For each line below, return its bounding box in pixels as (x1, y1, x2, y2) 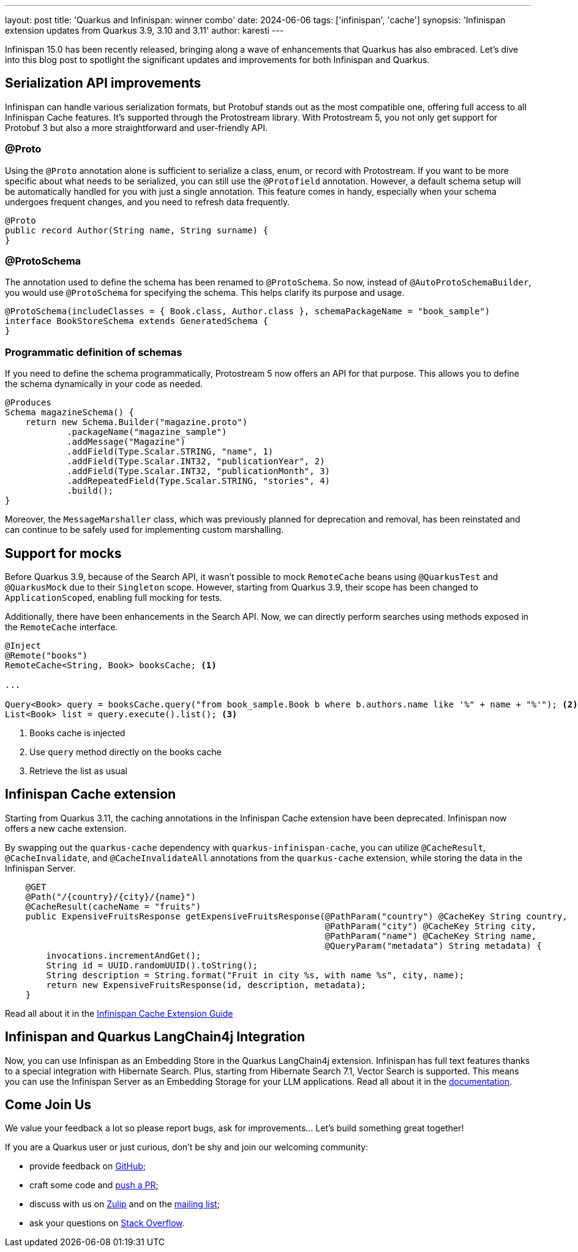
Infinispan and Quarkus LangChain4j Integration (5, 1029, 306, 1045)
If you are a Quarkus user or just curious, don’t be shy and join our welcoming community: (5, 1142, 369, 1153)
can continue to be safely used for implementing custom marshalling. (5, 524, 284, 535)
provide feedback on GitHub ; (29, 1161, 146, 1172)
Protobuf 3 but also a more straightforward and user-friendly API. (5, 122, 268, 133)
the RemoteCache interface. (5, 621, 118, 632)
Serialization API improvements (5, 75, 201, 91)
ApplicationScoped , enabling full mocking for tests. (5, 592, 222, 603)
